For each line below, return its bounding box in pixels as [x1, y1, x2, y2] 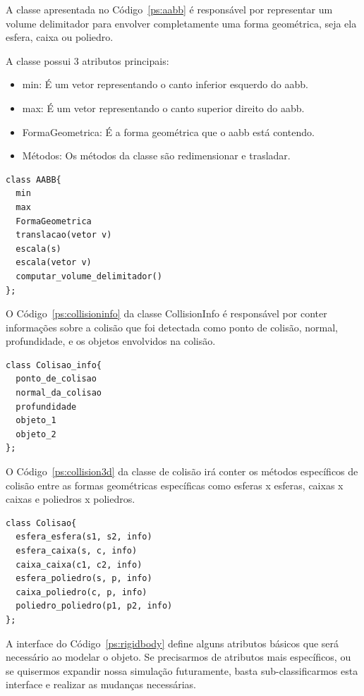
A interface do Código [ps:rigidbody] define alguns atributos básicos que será [6, 635, 339, 650]
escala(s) [16, 243, 61, 254]
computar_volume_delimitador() [16, 271, 162, 281]
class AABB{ [6, 174, 61, 185]
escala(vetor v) [16, 257, 92, 268]
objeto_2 [16, 429, 56, 439]
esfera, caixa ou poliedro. [6, 30, 114, 44]
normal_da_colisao [16, 388, 102, 398]
